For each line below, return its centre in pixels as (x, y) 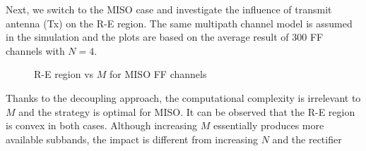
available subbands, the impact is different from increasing (132, 139)
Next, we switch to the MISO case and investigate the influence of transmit (169, 9)
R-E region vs (64, 74)
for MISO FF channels (158, 74)
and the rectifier (307, 139)
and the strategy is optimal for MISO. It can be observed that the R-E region (187, 111)
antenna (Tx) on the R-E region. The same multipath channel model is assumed (179, 23)
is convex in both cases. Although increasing (102, 125)
